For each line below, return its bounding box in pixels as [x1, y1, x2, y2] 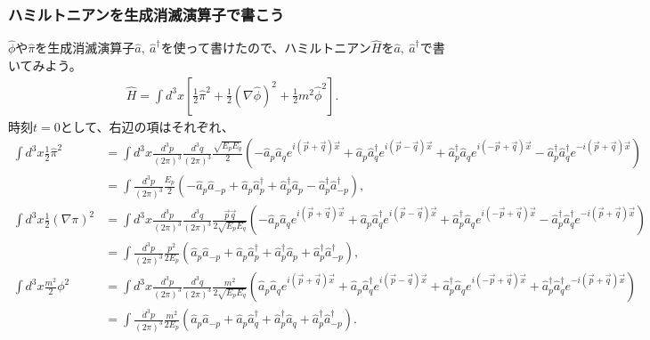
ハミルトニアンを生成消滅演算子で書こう [8, 3, 285, 25]
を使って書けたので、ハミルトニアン [160, 38, 371, 57]
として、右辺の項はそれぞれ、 [60, 117, 234, 135]
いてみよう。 [8, 56, 82, 75]
